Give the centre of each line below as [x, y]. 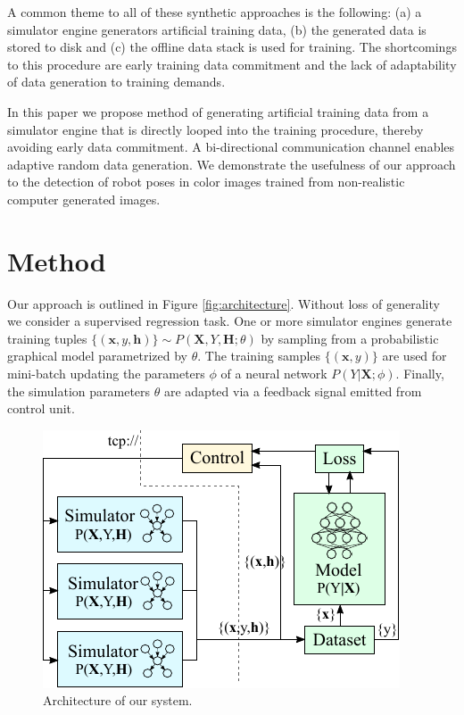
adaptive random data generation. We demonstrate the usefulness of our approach [232, 164]
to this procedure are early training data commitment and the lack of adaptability [232, 64]
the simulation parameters [79, 391]
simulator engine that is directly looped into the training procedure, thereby [215, 129]
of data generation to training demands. [116, 82]
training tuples [47, 338]
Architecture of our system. [118, 700]
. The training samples [259, 356]
